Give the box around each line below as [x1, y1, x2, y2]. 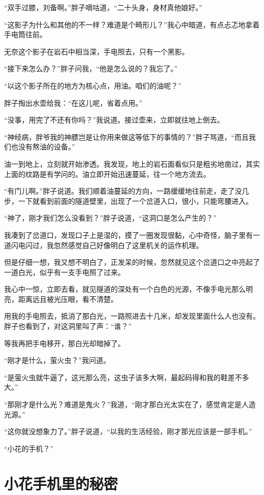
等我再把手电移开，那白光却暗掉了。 [4, 337, 125, 348]
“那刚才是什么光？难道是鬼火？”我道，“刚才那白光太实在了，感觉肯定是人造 [4, 399, 256, 410]
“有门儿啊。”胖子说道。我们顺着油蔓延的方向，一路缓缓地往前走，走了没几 [4, 185, 249, 196]
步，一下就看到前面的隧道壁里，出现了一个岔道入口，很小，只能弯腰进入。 [4, 195, 253, 206]
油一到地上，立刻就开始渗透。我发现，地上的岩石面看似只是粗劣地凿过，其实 [4, 158, 260, 169]
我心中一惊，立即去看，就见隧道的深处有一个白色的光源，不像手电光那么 [4, 284, 246, 294]
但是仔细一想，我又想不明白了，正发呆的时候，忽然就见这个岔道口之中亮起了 [4, 257, 260, 267]
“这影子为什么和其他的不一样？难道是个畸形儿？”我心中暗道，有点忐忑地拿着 [4, 19, 260, 29]
